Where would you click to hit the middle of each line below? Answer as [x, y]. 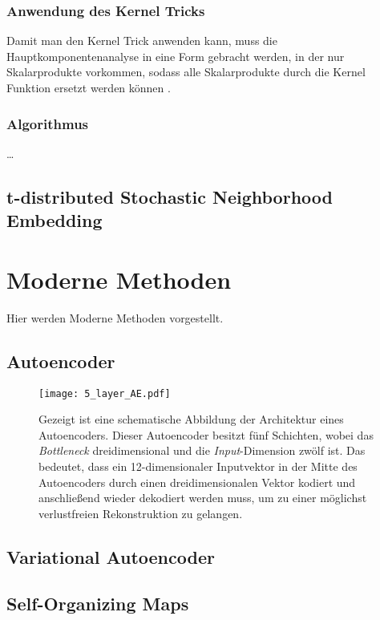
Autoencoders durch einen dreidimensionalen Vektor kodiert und [197, 482]
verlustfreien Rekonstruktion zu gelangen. [141, 513]
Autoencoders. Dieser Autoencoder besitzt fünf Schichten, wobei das [206, 434]
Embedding [55, 220]
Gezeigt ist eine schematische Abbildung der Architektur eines [191, 419]
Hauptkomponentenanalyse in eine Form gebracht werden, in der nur [176, 56]
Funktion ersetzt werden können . [89, 87]
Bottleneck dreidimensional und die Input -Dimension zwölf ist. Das [202, 450]
